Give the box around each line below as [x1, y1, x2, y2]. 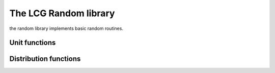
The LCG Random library [9, 8, 115, 19]
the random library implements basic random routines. [9, 25, 123, 31]
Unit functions [9, 39, 56, 47]
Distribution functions [9, 55, 81, 63]
